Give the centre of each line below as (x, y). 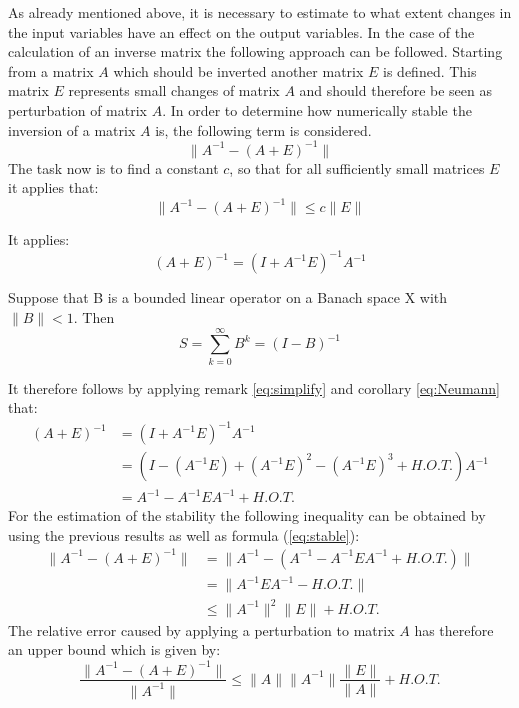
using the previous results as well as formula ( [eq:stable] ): (184, 534)
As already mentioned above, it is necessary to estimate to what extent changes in (260, 12)
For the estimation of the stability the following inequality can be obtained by (247, 515)
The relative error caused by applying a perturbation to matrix (201, 629)
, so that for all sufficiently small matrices (357, 167)
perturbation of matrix (77, 109)
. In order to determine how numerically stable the (317, 109)
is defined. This (430, 70)
